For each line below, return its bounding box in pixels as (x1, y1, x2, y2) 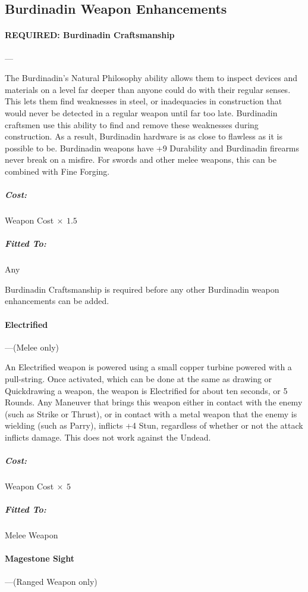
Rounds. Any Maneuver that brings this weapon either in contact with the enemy (5, 396, 303, 408)
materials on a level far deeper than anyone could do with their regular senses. (5, 83, 291, 95)
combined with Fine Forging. (5, 165, 110, 177)
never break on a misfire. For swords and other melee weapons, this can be (5, 153, 276, 166)
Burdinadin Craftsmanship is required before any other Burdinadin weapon (5, 283, 279, 295)
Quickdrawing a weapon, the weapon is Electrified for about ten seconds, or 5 (5, 384, 288, 396)
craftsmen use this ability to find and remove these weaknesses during (5, 118, 259, 131)
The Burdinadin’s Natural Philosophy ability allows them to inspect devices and (5, 72, 298, 84)
